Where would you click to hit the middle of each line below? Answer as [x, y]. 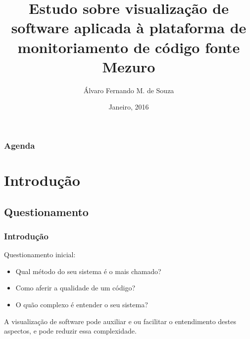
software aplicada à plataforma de [129, 28]
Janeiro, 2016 [129, 107]
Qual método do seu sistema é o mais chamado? [88, 271]
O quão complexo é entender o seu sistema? [82, 304]
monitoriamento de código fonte [129, 47]
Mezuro [129, 66]
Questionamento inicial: [40, 254]
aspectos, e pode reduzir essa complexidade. [70, 331]
